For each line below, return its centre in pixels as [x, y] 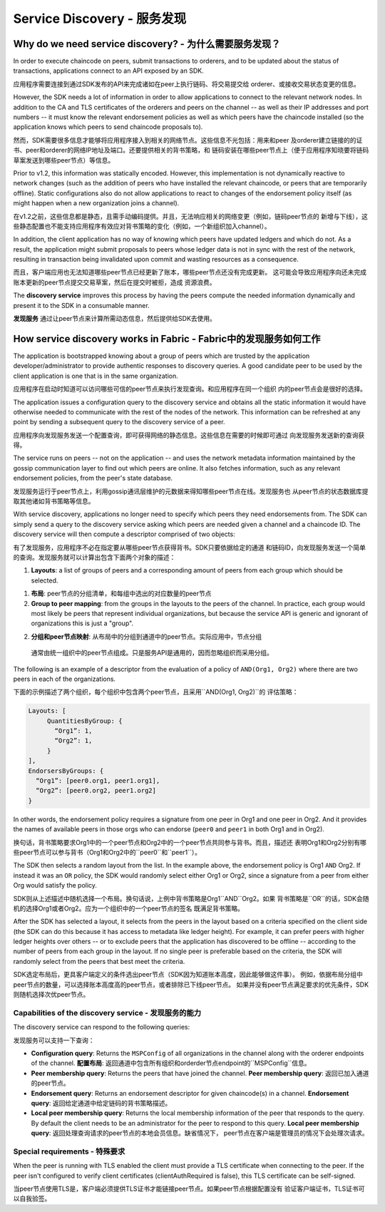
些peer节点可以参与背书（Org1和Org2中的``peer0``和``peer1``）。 [107, 852]
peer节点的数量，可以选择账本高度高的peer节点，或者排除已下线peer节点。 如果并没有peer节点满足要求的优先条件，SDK [191, 985]
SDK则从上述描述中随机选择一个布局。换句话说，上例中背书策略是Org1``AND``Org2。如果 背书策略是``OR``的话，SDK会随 [191, 898]
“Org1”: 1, [73, 731]
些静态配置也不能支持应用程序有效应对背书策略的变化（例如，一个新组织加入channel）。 [142, 226]
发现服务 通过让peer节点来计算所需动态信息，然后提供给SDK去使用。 [115, 319]
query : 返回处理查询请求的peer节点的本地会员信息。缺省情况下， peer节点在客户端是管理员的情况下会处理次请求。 [200, 1133]
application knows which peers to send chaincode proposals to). [108, 127]
